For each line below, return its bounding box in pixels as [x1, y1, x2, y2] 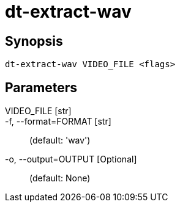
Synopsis [5, 33, 63, 49]
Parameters [5, 79, 77, 95]
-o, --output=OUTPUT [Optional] [5, 154, 137, 165]
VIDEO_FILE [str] [5, 106, 72, 117]
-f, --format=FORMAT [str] [5, 116, 111, 127]
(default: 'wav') [29, 135, 91, 146]
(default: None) [29, 173, 91, 184]
